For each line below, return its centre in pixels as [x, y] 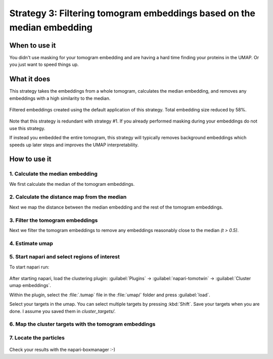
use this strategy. [27, 128]
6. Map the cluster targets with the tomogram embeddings [82, 324]
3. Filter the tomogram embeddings [54, 220]
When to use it [33, 45]
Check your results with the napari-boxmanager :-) [62, 350]
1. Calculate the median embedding [54, 174]
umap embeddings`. [30, 286]
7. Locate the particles [37, 338]
